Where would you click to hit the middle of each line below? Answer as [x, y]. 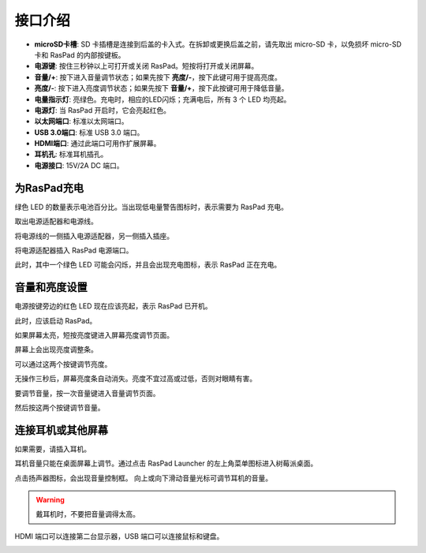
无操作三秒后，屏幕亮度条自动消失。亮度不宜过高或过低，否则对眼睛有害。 [135, 379]
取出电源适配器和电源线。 [56, 222]
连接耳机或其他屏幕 [61, 430]
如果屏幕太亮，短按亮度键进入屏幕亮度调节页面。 [94, 335]
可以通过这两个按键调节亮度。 [63, 364]
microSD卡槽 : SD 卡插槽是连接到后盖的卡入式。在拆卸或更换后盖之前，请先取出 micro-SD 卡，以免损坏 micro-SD [218, 44]
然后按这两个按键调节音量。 [60, 407]
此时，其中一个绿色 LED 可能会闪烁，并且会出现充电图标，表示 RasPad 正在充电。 [148, 265]
